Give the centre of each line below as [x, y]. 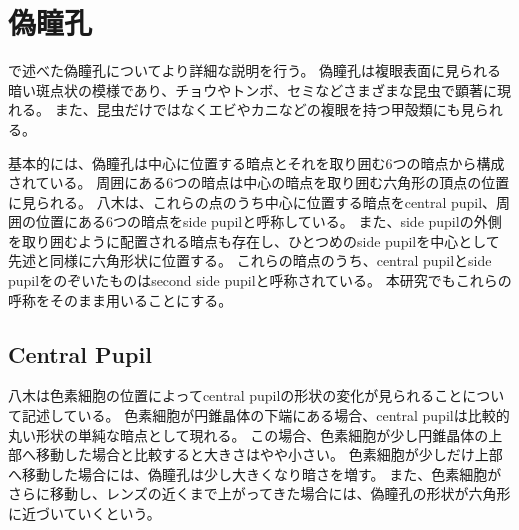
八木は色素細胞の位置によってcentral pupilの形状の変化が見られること [235, 395]
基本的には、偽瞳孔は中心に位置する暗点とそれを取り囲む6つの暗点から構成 [256, 162]
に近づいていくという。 [84, 513]
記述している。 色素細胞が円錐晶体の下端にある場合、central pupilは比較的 [265, 415]
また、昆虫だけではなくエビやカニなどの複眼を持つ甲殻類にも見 [264, 109]
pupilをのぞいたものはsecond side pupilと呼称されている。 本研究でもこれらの [260, 280]
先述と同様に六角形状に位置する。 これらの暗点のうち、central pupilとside [250, 260]
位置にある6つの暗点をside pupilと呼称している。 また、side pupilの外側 [268, 221]
